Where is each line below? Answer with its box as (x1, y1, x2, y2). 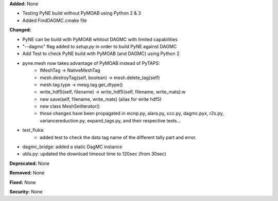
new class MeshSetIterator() (40, 103, 100, 109)
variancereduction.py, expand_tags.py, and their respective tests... (40, 117, 181, 123)
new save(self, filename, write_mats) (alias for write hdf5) (40, 96, 162, 102)
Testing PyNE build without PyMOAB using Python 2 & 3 (22, 10, 141, 16)
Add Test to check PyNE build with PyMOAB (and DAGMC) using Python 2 (22, 50, 180, 57)
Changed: (9, 27, 31, 33)
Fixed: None (9, 179, 36, 185)
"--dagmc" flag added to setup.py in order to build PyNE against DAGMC (22, 43, 177, 49)
